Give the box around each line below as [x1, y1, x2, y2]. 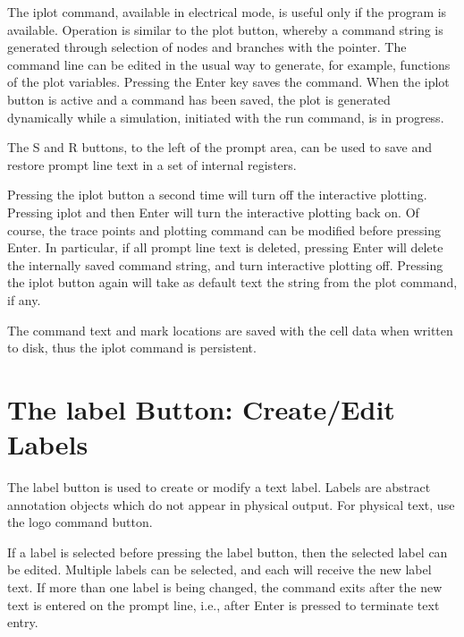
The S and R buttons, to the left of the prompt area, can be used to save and [7, 138, 432, 157]
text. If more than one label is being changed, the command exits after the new [7, 577, 443, 596]
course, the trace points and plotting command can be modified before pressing [7, 220, 442, 239]
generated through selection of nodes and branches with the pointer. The [7, 38, 407, 56]
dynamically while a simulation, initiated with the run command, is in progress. [7, 107, 444, 126]
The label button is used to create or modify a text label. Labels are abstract [7, 478, 431, 496]
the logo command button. [7, 513, 153, 531]
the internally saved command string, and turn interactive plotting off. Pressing [7, 255, 443, 274]
